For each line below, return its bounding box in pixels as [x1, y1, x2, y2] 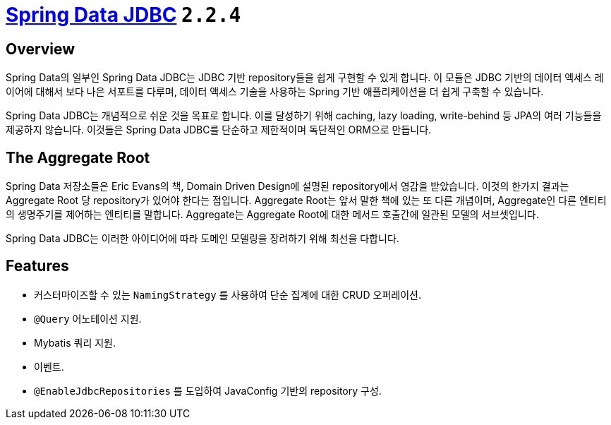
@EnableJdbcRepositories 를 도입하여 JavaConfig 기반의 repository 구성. [34, 384, 382, 397]
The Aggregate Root [6, 148, 150, 167]
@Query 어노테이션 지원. [34, 312, 142, 325]
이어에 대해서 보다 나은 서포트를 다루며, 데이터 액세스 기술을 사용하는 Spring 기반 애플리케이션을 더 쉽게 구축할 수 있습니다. [6, 85, 544, 98]
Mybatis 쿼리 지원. [34, 336, 116, 349]
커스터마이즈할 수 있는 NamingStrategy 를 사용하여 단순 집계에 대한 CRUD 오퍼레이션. [34, 288, 421, 301]
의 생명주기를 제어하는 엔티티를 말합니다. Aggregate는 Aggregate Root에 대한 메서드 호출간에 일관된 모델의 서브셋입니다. [6, 208, 539, 221]
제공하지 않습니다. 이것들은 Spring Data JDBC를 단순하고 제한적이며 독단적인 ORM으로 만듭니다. [6, 124, 432, 136]
